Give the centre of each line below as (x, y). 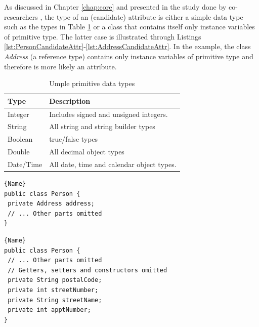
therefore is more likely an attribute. (60, 66)
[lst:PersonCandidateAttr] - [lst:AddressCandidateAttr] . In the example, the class (127, 46)
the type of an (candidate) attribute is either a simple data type (144, 16)
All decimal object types (87, 152)
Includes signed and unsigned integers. (109, 114)
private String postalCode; (55, 280)
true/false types (74, 139)
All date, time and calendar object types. (113, 164)
